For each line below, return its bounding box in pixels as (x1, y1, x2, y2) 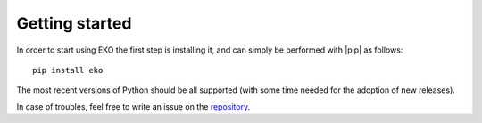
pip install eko (32, 65, 104, 75)
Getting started (16, 13, 132, 33)
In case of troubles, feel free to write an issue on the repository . (16, 101, 250, 111)
